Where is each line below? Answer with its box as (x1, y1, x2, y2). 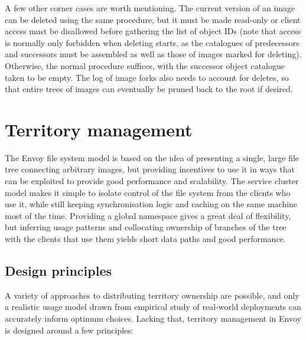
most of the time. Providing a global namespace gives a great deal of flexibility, (5, 209, 291, 221)
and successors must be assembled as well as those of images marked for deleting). (5, 48, 302, 60)
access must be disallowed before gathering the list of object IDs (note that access (5, 25, 301, 37)
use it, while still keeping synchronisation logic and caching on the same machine (5, 198, 298, 210)
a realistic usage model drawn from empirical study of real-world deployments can (5, 300, 301, 313)
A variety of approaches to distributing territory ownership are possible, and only (5, 289, 300, 301)
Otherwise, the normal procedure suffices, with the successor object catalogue (5, 59, 285, 71)
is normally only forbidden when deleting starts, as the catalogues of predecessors (5, 36, 300, 48)
